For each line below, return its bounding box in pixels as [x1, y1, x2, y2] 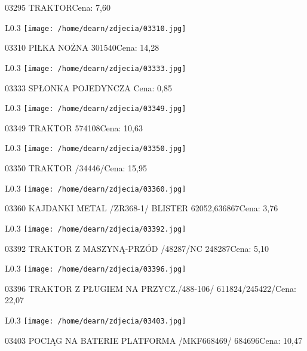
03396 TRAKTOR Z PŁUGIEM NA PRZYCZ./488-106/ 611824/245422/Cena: [5, 282, 296, 294]
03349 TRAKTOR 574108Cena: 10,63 [5, 121, 143, 134]
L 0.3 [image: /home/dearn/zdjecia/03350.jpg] [5, 141, 186, 154]
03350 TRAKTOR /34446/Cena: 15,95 [5, 162, 147, 174]
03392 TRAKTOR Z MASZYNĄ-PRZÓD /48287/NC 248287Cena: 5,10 [5, 242, 269, 254]
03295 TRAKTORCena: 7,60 [5, 1, 110, 13]
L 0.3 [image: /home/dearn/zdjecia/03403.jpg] [5, 313, 186, 326]
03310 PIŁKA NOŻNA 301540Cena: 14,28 [5, 41, 159, 54]
